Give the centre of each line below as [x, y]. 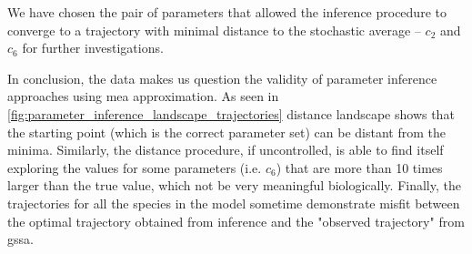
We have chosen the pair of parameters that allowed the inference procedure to [227, 12]
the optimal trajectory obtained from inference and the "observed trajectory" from [236, 221]
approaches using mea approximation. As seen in [143, 96]
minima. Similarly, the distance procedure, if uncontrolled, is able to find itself [226, 150]
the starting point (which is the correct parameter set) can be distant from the [226, 132]
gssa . [20, 239]
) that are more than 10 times [359, 167]
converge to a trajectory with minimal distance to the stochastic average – [214, 30]
